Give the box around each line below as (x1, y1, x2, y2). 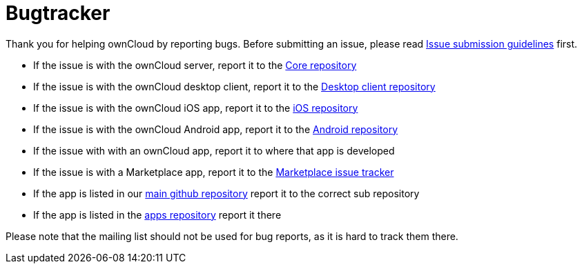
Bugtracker (6, 1, 110, 25)
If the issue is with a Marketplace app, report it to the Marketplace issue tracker (33, 166, 394, 178)
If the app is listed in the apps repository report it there (33, 208, 282, 221)
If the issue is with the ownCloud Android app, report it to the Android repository (33, 123, 398, 135)
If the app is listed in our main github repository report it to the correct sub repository (33, 187, 420, 199)
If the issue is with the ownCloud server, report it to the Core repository (33, 59, 357, 71)
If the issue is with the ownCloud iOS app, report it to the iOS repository (33, 101, 358, 114)
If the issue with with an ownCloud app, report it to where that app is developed (33, 144, 395, 157)
